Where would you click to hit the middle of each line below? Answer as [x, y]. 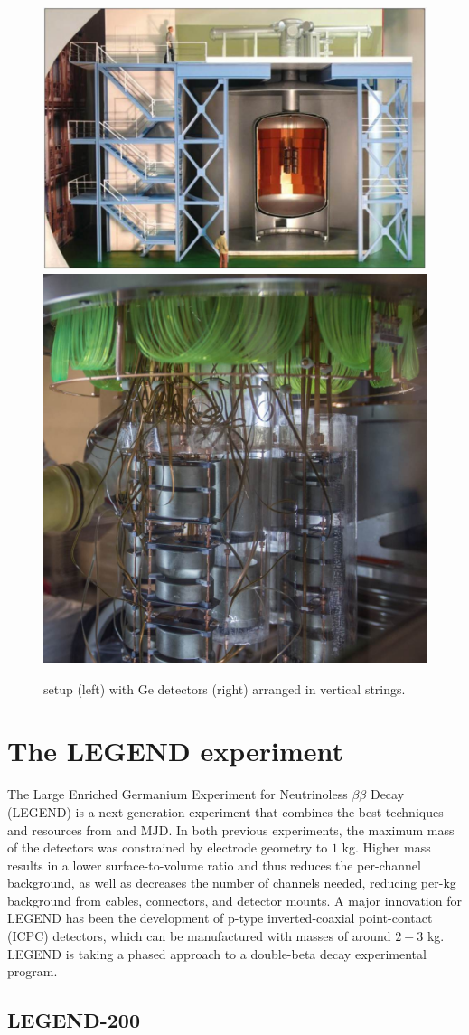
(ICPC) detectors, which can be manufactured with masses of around [199, 936]
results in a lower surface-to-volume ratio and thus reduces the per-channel [214, 865]
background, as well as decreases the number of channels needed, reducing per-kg [232, 883]
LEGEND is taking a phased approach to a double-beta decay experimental [217, 953]
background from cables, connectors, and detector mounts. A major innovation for [234, 900]
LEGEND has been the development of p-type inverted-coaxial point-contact [220, 918]
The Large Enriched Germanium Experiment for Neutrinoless [178, 794]
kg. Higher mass [386, 847]
